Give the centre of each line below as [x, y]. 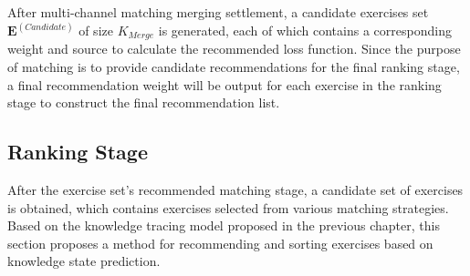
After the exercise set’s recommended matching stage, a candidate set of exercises [235, 190]
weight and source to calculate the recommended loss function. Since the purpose [234, 49]
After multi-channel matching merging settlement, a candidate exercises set [218, 12]
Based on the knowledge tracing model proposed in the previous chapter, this [224, 225]
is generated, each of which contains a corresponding [305, 31]
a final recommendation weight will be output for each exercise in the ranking [225, 84]
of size [96, 31]
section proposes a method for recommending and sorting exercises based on [220, 243]
